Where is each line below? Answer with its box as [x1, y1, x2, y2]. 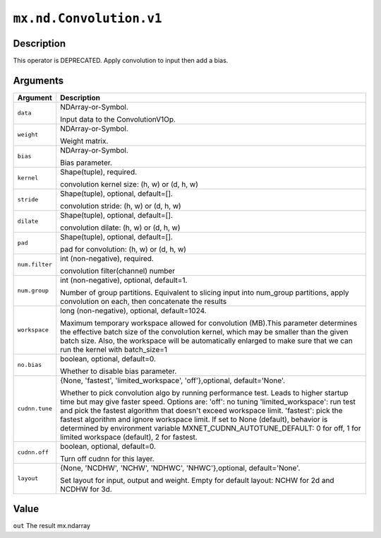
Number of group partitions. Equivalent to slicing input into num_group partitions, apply [60, 287, 349, 297]
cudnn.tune [17, 405, 53, 413]
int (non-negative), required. [60, 253, 155, 263]
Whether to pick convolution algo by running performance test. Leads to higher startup [60, 387, 349, 397]
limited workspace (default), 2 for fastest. [60, 432, 198, 442]
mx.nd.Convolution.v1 [13, 11, 162, 26]
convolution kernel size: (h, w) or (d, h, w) [60, 179, 199, 189]
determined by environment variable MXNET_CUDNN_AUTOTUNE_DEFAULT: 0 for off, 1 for [60, 423, 361, 433]
